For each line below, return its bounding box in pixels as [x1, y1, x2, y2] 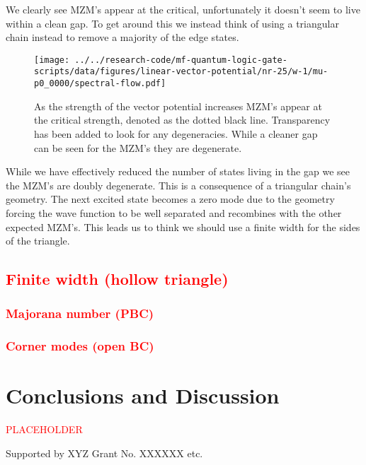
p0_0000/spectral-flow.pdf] [34, 78, 166, 89]
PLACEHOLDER [6, 422, 83, 437]
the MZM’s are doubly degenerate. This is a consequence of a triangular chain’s [6, 177, 351, 192]
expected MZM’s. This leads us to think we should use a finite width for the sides [6, 219, 360, 234]
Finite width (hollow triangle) [6, 268, 229, 290]
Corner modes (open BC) [6, 337, 154, 355]
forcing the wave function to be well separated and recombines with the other [6, 205, 342, 220]
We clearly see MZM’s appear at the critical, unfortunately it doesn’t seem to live [6, 2, 360, 16]
